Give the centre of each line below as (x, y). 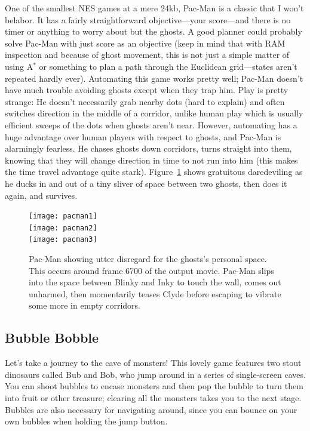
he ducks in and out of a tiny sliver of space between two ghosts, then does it (146, 183)
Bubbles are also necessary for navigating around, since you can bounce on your (151, 409)
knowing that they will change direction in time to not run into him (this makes (151, 160)
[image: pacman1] (63, 216)
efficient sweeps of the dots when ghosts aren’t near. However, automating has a (151, 124)
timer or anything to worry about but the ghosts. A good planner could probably (154, 31)
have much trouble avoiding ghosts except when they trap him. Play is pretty (147, 90)
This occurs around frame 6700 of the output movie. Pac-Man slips (151, 270)
